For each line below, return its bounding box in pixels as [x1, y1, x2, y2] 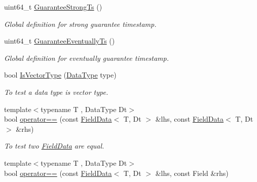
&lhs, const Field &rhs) [155, 167, 229, 178]
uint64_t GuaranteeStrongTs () [4, 2, 102, 12]
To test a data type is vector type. [4, 86, 108, 97]
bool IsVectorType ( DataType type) [4, 69, 117, 80]
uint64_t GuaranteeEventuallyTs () [4, 35, 115, 46]
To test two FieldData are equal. [4, 140, 104, 151]
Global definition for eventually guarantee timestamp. [4, 52, 169, 63]
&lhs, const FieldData [155, 114, 224, 124]
